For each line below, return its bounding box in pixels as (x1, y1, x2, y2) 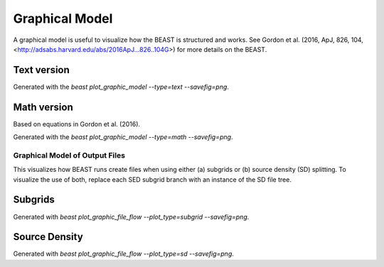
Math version (13, 101, 74, 113)
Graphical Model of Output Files (13, 150, 126, 160)
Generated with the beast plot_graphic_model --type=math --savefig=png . (13, 133, 233, 141)
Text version (13, 64, 70, 76)
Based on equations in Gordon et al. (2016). (13, 119, 141, 128)
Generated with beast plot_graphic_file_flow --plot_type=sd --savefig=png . (13, 249, 235, 258)
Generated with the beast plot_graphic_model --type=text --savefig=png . (13, 82, 229, 91)
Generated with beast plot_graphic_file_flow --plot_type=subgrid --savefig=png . (13, 212, 250, 221)
